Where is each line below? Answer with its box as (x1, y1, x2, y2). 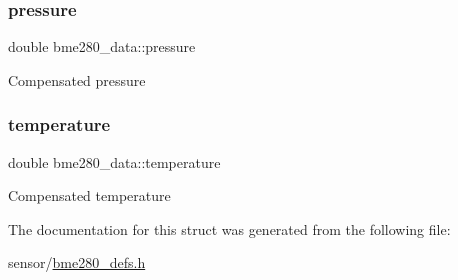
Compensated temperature (8, 185, 171, 206)
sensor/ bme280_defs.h (8, 252, 146, 273)
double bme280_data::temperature (8, 151, 221, 172)
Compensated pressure (8, 69, 146, 90)
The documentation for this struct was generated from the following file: (8, 218, 451, 239)
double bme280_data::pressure (8, 36, 196, 57)
